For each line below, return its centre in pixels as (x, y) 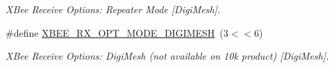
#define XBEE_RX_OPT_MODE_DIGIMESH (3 (117, 32)
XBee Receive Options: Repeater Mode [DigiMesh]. (113, 9)
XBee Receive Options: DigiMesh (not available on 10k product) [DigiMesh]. (167, 56)
